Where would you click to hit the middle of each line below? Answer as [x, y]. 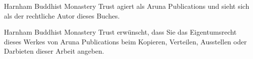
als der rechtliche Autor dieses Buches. [62, 15]
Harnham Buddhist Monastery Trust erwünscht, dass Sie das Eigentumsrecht [120, 32]
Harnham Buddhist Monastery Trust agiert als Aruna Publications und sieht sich [127, 6]
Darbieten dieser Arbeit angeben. [54, 51]
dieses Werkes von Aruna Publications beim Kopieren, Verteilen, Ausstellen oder [126, 41]
